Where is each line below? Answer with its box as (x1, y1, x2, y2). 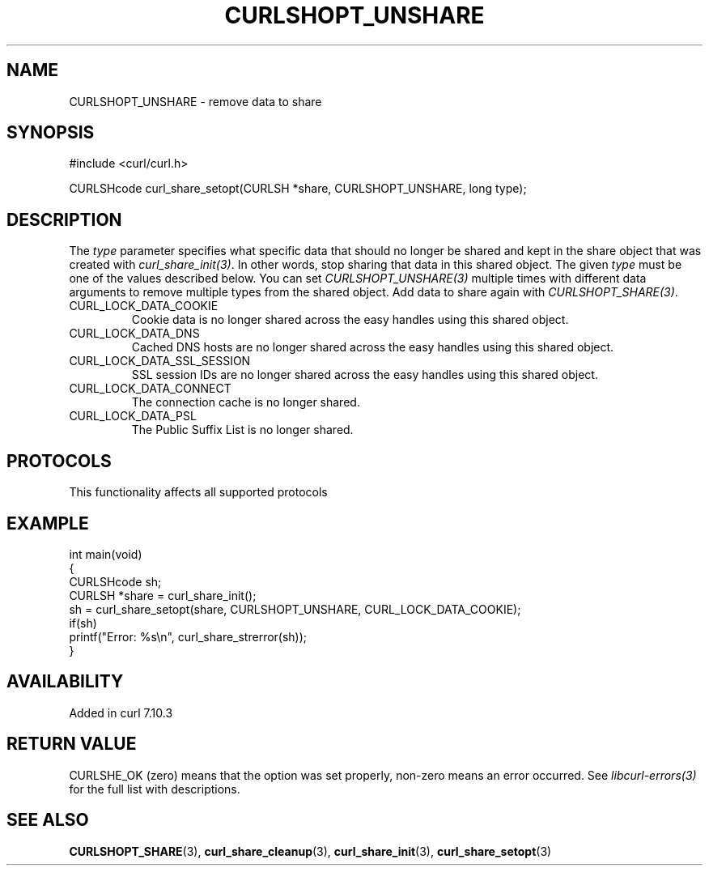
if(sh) (69, 615, 97, 630)
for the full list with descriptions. (69, 781, 240, 796)
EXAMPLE (6, 513, 89, 534)
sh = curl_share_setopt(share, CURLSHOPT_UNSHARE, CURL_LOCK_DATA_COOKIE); (69, 602, 521, 616)
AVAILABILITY (6, 671, 124, 692)
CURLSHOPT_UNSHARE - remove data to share (69, 94, 322, 108)
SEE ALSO (6, 810, 89, 831)
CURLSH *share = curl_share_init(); (69, 588, 257, 602)
